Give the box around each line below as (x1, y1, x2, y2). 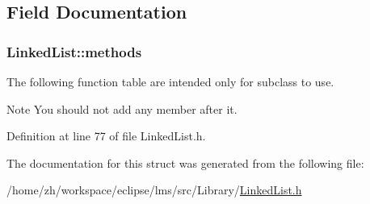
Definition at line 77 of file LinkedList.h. (6, 127, 206, 144)
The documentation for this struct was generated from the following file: (6, 154, 364, 171)
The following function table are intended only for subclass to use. (6, 73, 334, 90)
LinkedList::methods (6, 41, 142, 61)
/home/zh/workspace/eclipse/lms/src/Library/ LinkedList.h (6, 181, 302, 198)
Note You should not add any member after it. (6, 100, 238, 117)
